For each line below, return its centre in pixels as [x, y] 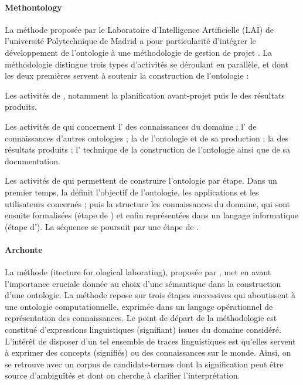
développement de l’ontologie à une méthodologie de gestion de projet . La [139, 52]
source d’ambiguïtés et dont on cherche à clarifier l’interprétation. [122, 375]
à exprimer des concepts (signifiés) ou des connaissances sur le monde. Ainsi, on [148, 352]
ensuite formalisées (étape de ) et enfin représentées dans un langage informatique [152, 215]
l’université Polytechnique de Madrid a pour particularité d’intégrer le [130, 41]
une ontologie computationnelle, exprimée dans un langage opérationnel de [139, 306]
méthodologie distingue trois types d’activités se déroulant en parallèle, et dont [147, 64]
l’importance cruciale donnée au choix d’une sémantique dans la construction [143, 283]
